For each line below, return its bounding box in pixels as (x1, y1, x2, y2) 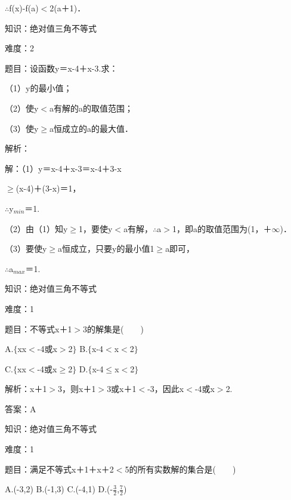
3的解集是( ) (83, 322, 144, 335)
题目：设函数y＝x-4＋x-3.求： (5, 61, 118, 74)
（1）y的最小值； (5, 82, 72, 94)
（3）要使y (5, 242, 47, 255)
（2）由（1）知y (5, 222, 68, 234)
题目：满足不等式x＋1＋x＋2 (5, 462, 114, 475)
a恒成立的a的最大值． (49, 122, 134, 134)
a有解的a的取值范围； (49, 101, 134, 114)
